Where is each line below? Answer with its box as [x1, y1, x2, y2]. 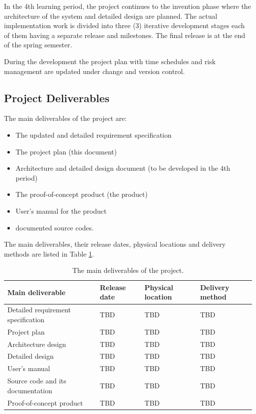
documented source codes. [15, 222, 94, 232]
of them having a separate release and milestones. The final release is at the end [4, 30, 246, 40]
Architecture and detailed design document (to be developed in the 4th [15, 163, 230, 173]
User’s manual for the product [15, 205, 107, 216]
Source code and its [7, 376, 66, 386]
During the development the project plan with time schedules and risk [4, 56, 216, 66]
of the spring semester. [4, 39, 72, 50]
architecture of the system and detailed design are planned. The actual [4, 10, 218, 21]
